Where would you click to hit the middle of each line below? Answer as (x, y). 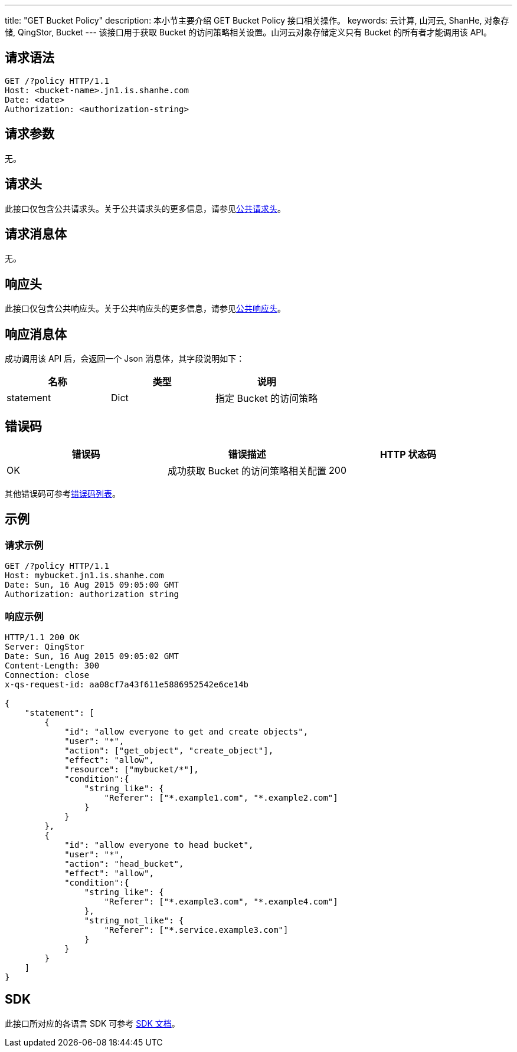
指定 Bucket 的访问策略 (267, 399)
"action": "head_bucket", (124, 863)
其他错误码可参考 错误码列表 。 (63, 493)
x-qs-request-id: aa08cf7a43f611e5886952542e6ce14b (127, 684)
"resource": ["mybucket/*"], (132, 769)
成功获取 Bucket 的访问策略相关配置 (247, 471)
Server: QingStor (45, 646)
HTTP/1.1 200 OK (42, 637)
